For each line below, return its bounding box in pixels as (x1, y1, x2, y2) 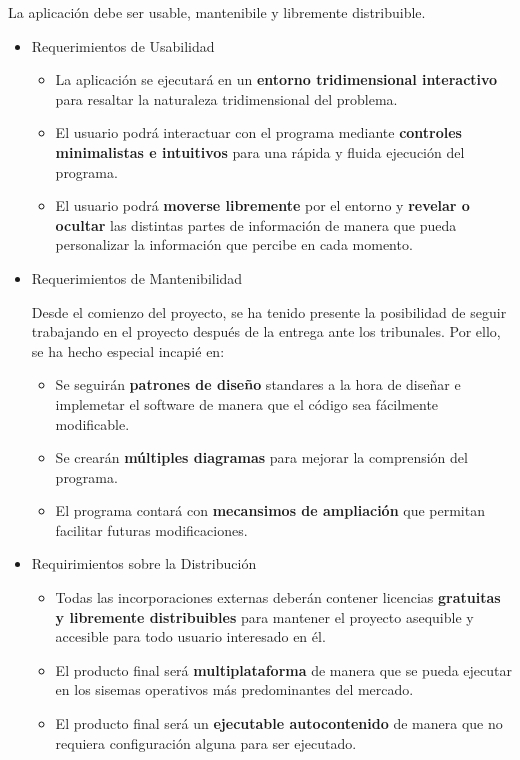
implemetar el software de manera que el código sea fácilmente (55, 393, 439, 414)
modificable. (55, 413, 130, 434)
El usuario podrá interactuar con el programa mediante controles (55, 122, 462, 143)
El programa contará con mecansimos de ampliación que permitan (55, 500, 485, 521)
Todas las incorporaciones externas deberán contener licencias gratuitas (55, 587, 501, 608)
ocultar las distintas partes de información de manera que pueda (55, 214, 457, 235)
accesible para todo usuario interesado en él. (55, 626, 326, 647)
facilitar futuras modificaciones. (55, 519, 248, 540)
